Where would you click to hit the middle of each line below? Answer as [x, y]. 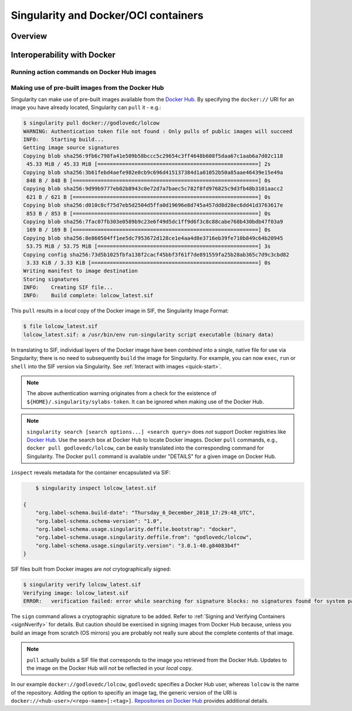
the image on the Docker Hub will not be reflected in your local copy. [110, 668]
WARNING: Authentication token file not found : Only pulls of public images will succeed [158, 131]
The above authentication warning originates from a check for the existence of [121, 393]
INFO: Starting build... [63, 140]
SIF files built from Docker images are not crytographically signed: [91, 569]
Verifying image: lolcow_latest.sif [76, 593]
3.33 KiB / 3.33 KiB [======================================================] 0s [149, 262]
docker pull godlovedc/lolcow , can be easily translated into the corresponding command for [145, 448]
